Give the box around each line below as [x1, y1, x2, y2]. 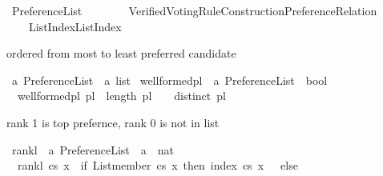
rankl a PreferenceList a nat [11, 141, 175, 158]
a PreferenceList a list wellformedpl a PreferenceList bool [11, 71, 328, 88]
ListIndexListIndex [28, 18, 122, 34]
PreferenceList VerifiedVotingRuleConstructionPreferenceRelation [11, 2, 377, 18]
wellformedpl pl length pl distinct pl [17, 87, 226, 104]
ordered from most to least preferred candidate [6, 45, 236, 62]
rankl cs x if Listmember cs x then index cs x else [17, 157, 298, 174]
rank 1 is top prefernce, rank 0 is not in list [6, 114, 220, 130]
